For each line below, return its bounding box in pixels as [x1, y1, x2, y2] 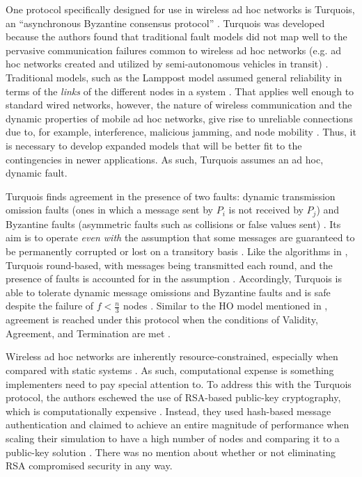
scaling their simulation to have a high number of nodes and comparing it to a [6, 430, 340, 445]
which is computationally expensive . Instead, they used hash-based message [6, 403, 331, 418]
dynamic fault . [6, 165, 68, 180]
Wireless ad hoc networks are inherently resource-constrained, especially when [6, 349, 338, 364]
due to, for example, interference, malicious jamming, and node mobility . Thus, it [6, 124, 356, 139]
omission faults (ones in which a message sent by [6, 202, 213, 217]
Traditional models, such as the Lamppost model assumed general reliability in [6, 70, 343, 84]
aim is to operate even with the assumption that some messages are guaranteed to [6, 230, 355, 245]
